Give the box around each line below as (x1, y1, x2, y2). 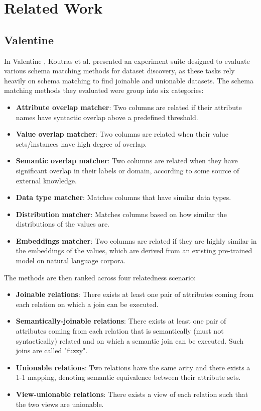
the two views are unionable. (16, 398, 104, 409)
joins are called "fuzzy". (16, 345, 88, 356)
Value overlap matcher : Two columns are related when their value (16, 129, 229, 139)
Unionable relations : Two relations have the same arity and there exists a (16, 362, 250, 372)
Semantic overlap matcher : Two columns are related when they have (16, 155, 238, 166)
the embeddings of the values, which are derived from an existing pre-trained (16, 245, 252, 256)
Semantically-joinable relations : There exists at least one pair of (16, 316, 226, 326)
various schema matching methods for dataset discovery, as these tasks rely (4, 65, 235, 76)
